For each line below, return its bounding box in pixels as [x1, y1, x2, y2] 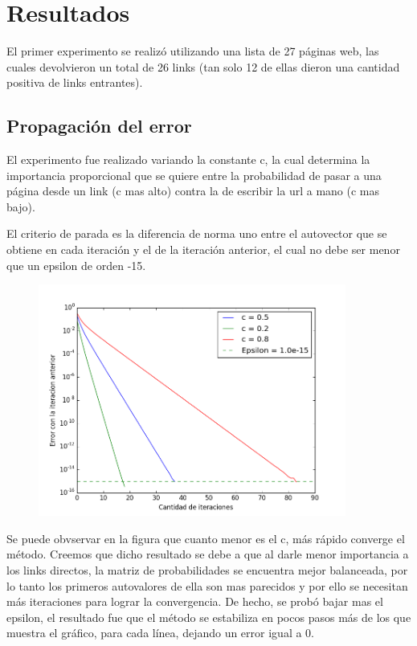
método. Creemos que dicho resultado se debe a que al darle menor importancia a [6, 546, 409, 562]
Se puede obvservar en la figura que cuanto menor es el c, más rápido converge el [6, 529, 405, 546]
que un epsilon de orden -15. [6, 256, 146, 273]
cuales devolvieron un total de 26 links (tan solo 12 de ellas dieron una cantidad [6, 58, 400, 75]
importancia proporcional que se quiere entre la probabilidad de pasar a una [6, 166, 382, 183]
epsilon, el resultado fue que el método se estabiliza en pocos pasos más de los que [6, 608, 411, 625]
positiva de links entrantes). [6, 74, 143, 91]
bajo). [6, 198, 35, 215]
